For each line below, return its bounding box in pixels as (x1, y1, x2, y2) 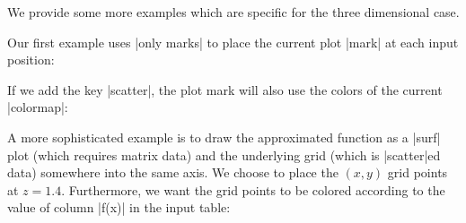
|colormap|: (7, 98, 68, 116)
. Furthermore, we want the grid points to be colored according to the (61, 180, 445, 199)
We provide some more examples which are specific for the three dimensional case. (7, 3, 460, 21)
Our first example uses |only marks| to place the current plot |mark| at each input (7, 32, 459, 51)
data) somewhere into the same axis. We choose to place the (7, 163, 339, 182)
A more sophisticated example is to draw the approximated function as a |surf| (7, 127, 441, 146)
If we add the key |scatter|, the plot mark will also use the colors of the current (7, 80, 443, 99)
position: (7, 50, 55, 69)
